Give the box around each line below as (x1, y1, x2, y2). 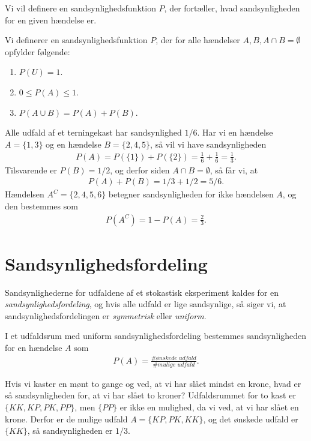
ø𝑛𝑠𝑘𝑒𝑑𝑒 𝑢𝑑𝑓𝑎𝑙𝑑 (156, 355, 196, 361)
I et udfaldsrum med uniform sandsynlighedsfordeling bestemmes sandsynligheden (5, 329, 307, 342)
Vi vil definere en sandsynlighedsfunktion (5, 2, 156, 14)
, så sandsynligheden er (27, 424, 113, 437)
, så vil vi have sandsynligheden (150, 137, 267, 150)
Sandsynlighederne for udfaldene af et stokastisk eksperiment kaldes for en (5, 286, 279, 298)
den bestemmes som (5, 199, 78, 212)
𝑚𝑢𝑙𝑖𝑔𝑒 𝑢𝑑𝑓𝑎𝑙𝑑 (157, 361, 195, 368)
